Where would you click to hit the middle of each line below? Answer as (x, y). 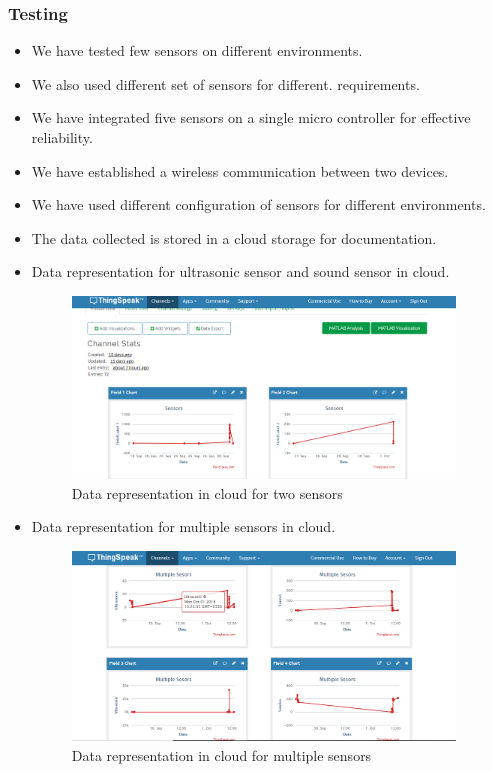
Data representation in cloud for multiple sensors (221, 754)
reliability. (62, 137)
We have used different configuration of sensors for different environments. (258, 204)
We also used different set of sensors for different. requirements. (225, 83)
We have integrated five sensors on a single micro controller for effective (251, 117)
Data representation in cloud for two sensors (207, 492)
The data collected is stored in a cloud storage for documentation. (234, 237)
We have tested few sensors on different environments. (197, 50)
